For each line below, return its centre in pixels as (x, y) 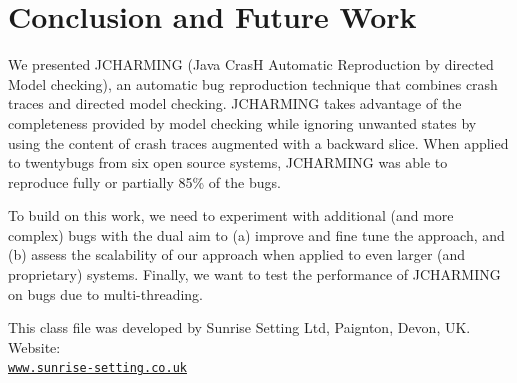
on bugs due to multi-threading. (105, 293)
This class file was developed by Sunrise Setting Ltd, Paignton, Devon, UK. (239, 327)
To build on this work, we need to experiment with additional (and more (231, 215)
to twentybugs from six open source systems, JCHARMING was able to (228, 162)
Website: (34, 346)
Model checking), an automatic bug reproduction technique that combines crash (253, 83)
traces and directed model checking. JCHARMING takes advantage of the (235, 103)
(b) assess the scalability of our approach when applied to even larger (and (237, 254)
